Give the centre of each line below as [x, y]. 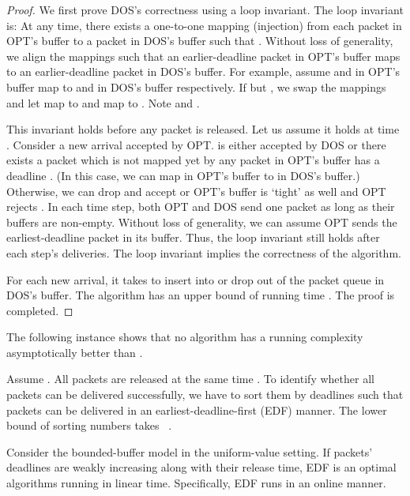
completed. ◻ [40, 310]
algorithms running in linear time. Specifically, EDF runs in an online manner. [196, 483]
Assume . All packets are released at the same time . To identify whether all [190, 379]
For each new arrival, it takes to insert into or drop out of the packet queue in [196, 279]
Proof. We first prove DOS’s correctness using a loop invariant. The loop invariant [205, 9]
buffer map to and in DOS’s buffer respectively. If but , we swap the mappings [196, 86]
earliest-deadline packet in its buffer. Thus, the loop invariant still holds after [193, 237]
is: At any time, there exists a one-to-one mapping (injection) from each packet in [204, 25]
